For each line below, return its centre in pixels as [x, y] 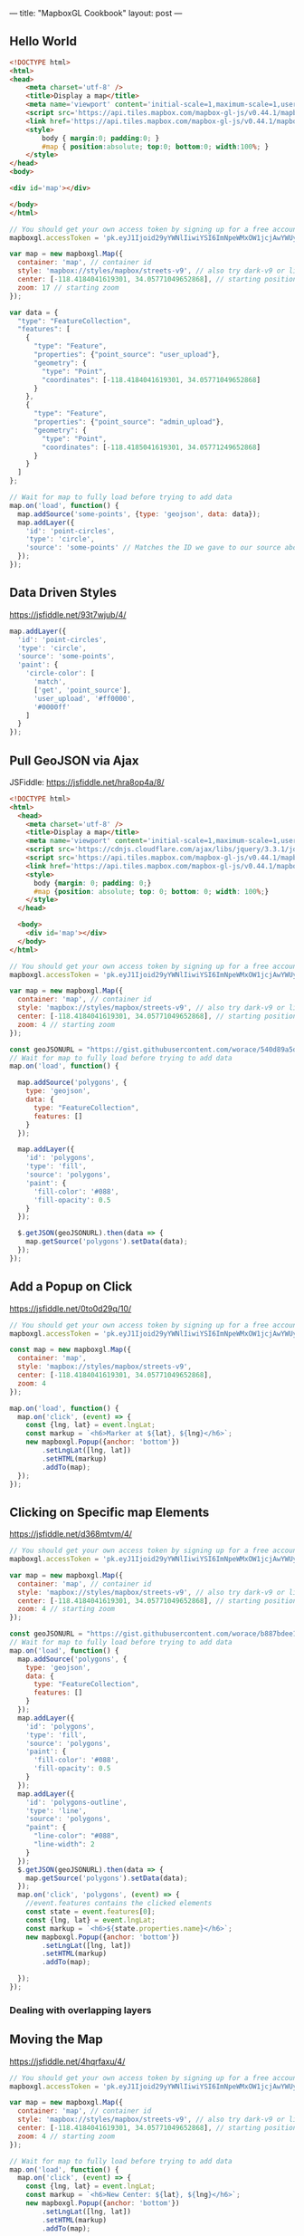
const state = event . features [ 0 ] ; [90, 1912]
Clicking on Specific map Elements [109, 1512]
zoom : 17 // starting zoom [68, 288]
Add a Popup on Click [71, 1286]
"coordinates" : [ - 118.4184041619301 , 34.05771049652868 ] [151, 379]
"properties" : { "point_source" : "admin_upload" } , [128, 422]
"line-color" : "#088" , [76, 1836]
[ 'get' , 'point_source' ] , [82, 690]
